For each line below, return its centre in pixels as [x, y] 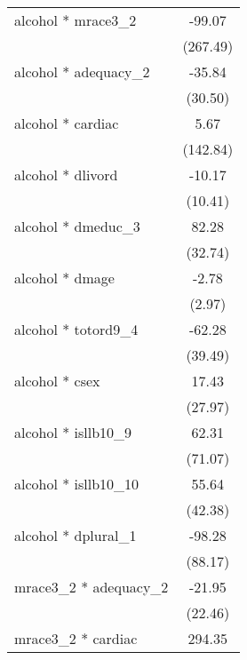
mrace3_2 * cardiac [76, 638]
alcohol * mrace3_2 [76, 20]
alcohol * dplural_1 [76, 535]
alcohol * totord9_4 [76, 329]
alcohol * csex [57, 381]
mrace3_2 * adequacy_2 [92, 587]
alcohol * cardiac [67, 123]
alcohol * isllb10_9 [73, 432]
